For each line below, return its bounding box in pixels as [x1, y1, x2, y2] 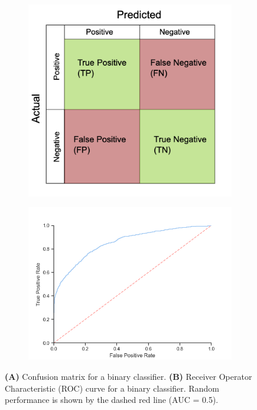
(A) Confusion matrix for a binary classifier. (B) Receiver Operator [5, 370, 252, 382]
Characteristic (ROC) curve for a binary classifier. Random [5, 382, 219, 394]
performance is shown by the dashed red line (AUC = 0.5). [5, 393, 219, 406]
